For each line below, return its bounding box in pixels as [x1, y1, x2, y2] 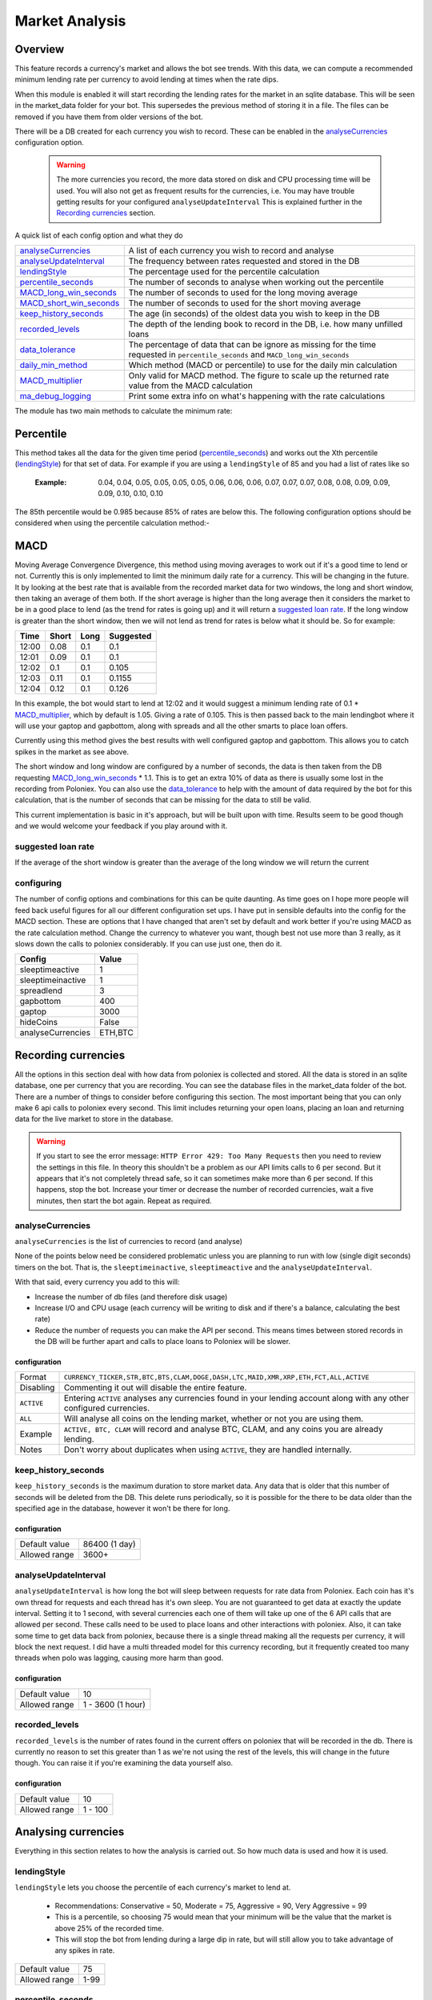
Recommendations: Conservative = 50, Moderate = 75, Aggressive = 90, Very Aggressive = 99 [54, 1901, 367, 1910]
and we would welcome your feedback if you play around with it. [14, 821, 228, 831]
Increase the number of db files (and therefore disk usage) [34, 1292, 228, 1302]
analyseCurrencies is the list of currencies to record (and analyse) [14, 1236, 243, 1246]
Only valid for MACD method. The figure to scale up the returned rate [128, 370, 390, 382]
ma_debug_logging [19, 390, 92, 402]
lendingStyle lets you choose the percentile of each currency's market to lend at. [14, 1882, 291, 1892]
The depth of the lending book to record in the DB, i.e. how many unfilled [128, 318, 403, 330]
